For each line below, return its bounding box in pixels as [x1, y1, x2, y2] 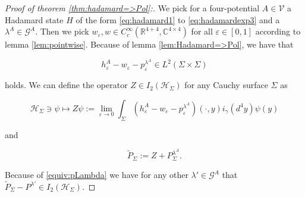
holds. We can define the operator [5, 79, 128, 91]
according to [255, 25, 301, 37]
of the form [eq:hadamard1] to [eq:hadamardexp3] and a [76, 13, 280, 26]
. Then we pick [35, 25, 89, 37]
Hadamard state [5, 13, 64, 26]
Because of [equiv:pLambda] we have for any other [5, 168, 188, 180]
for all [191, 25, 213, 37]
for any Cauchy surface [184, 79, 268, 91]
